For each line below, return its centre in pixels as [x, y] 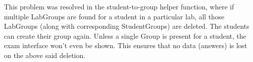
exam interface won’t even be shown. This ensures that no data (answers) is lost [126, 45]
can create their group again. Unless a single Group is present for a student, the [125, 35]
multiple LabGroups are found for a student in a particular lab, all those [114, 16]
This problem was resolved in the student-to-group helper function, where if [119, 6]
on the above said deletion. [45, 55]
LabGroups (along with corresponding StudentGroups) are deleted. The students [127, 26]
